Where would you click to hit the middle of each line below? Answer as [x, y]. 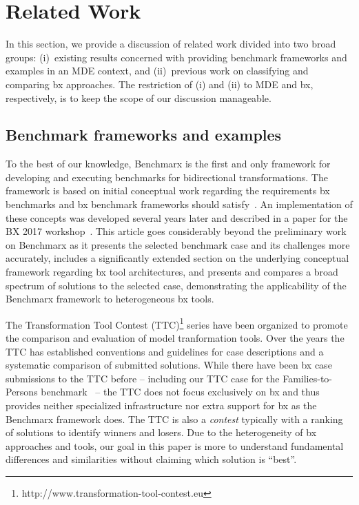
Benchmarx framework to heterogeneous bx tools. [110, 299]
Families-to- [308, 378]
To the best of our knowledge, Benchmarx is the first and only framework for [168, 164]
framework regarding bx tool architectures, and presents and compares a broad [172, 272]
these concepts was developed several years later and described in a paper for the [177, 217]
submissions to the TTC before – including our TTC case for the [143, 378]
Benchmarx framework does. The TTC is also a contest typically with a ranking [174, 419]
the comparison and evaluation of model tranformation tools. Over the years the [175, 338]
